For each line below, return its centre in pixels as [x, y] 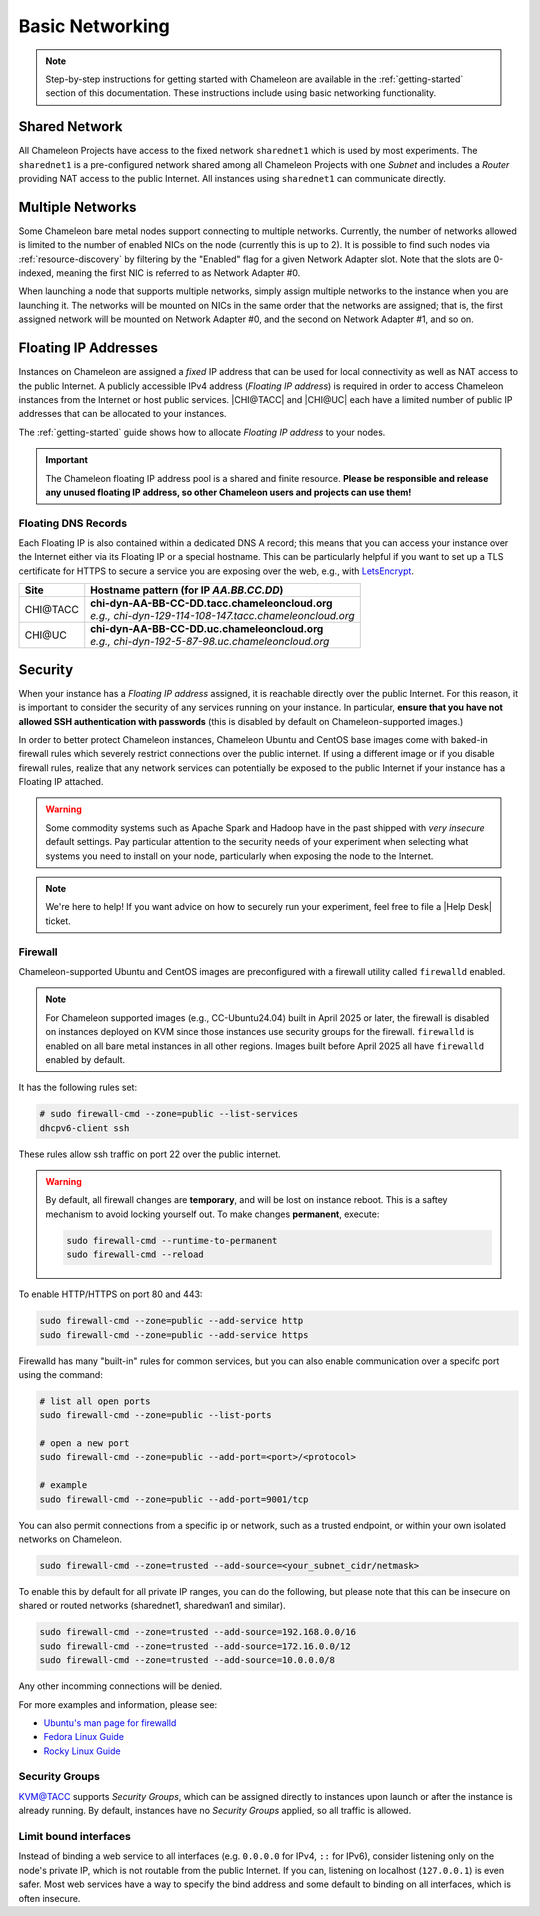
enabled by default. [85, 1059]
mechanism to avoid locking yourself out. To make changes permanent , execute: [212, 1214]
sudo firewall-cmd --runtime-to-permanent [172, 1240]
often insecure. [49, 1898]
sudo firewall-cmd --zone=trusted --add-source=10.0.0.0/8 [187, 1660]
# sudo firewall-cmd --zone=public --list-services [169, 1114]
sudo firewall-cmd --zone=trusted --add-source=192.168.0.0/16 [198, 1632]
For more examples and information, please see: [118, 1704]
